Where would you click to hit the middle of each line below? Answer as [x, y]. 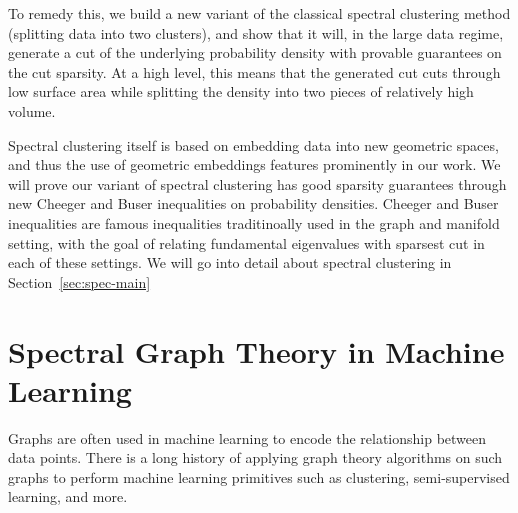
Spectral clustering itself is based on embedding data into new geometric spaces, [253, 144]
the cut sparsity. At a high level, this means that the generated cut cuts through [254, 71]
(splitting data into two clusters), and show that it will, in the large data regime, [256, 32]
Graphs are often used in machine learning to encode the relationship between [247, 437]
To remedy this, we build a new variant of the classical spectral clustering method [259, 13]
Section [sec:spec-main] [79, 281]
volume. [32, 110]
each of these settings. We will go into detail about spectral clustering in [230, 262]
